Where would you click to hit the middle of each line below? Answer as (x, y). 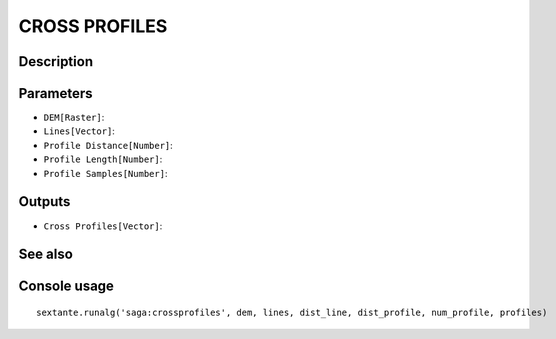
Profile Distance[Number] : (108, 145)
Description (56, 61)
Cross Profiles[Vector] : (103, 226)
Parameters (55, 93)
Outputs (44, 201)
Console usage (66, 286)
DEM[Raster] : (74, 117)
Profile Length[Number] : (103, 159)
